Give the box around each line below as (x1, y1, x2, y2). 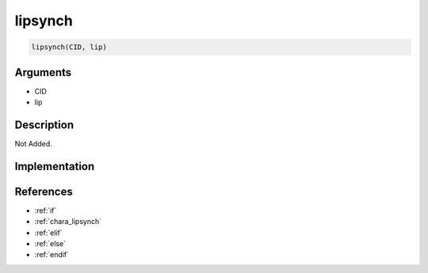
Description (14, 118, 75, 131)
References (14, 184, 73, 198)
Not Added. (14, 138, 53, 148)
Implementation (14, 159, 95, 173)
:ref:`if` (34, 206, 57, 215)
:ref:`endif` (34, 250, 70, 260)
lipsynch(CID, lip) (31, 43, 107, 51)
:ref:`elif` (34, 228, 63, 237)
